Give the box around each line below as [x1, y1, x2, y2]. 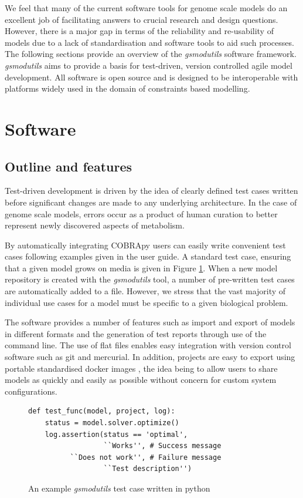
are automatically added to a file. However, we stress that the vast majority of [5, 285, 286, 297]
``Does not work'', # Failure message [70, 453, 222, 462]
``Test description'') [103, 465, 192, 473]
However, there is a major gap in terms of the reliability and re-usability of [5, 25, 274, 37]
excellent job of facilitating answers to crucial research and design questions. [5, 13, 278, 25]
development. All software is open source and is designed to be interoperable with [5, 70, 298, 83]
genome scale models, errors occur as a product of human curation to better [5, 207, 278, 220]
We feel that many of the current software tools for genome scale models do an [5, 2, 288, 14]
